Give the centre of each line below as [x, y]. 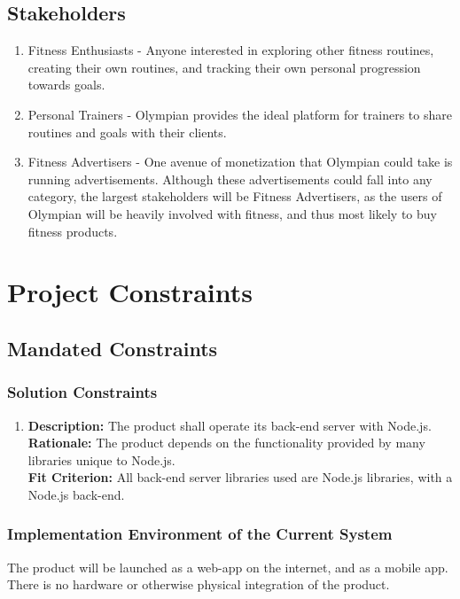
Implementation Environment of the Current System [200, 534]
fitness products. [73, 231]
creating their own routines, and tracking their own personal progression [224, 67]
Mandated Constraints [113, 348]
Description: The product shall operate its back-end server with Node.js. [230, 425]
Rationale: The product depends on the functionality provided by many [226, 443]
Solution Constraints [82, 392]
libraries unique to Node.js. [101, 459]
